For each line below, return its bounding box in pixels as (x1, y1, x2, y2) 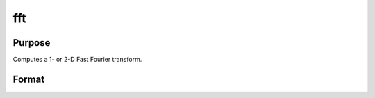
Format (12, 73, 45, 85)
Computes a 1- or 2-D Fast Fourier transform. (12, 56, 142, 64)
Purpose (12, 37, 51, 49)
